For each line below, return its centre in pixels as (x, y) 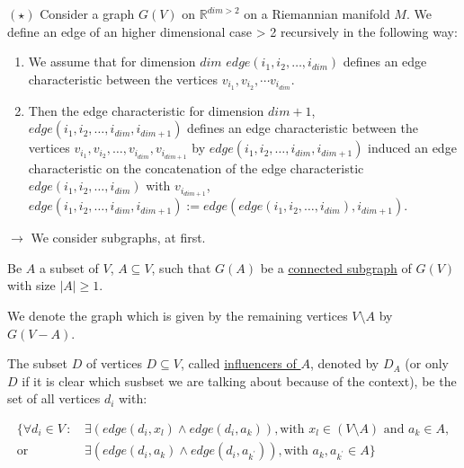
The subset (38, 363)
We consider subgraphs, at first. (118, 238)
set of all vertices (54, 398)
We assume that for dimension (112, 62)
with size (31, 285)
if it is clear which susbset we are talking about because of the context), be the (239, 380)
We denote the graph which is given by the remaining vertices (178, 316)
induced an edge (412, 148)
